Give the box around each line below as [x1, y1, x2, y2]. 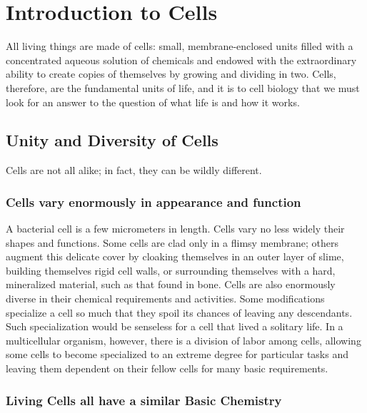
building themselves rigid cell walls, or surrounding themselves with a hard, [6, 262, 336, 277]
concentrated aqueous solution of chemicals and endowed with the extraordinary [6, 52, 357, 67]
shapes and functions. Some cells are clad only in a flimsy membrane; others [6, 235, 339, 250]
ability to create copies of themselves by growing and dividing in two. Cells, [6, 66, 336, 81]
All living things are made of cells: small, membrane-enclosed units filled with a [6, 39, 353, 53]
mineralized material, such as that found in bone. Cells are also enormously [6, 277, 336, 292]
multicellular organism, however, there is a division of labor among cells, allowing [6, 332, 361, 347]
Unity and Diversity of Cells [6, 129, 218, 151]
